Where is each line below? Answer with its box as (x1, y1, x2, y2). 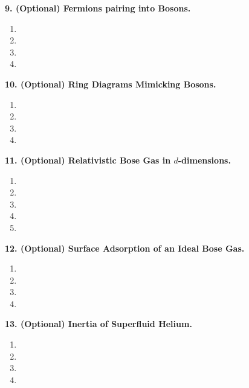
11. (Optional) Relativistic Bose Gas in (5, 153, 171, 166)
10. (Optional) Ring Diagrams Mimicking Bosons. (5, 77, 216, 90)
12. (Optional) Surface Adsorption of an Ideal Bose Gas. (5, 241, 245, 254)
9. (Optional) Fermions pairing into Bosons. (5, 2, 191, 14)
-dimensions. (178, 153, 231, 166)
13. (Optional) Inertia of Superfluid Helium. (5, 317, 192, 330)
